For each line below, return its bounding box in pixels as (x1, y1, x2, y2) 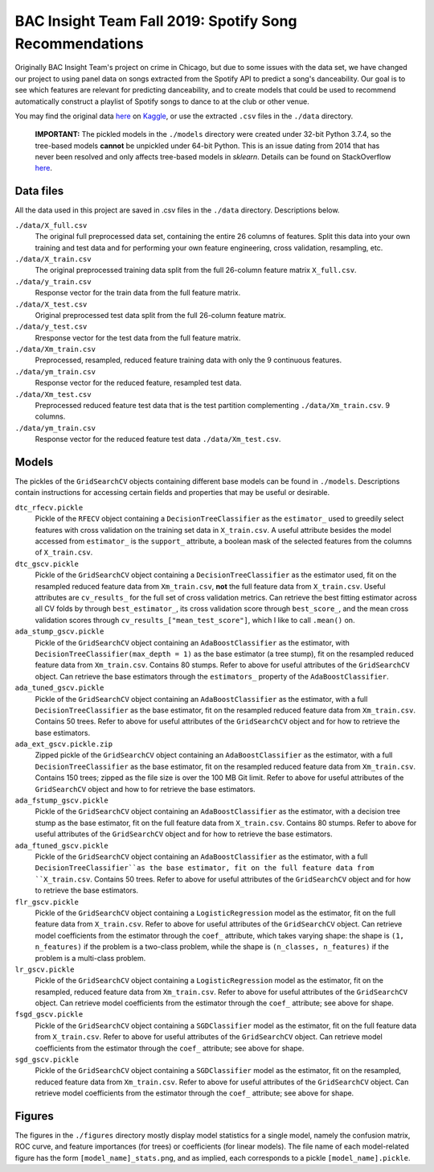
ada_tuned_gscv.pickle (14, 683, 104, 692)
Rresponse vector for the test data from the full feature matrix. (35, 332, 241, 342)
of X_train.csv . (35, 547, 93, 557)
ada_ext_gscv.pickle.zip (14, 740, 113, 749)
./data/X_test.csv (14, 299, 88, 309)
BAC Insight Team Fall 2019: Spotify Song (14, 12, 297, 30)
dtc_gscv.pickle (14, 559, 80, 568)
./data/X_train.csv (14, 254, 92, 263)
